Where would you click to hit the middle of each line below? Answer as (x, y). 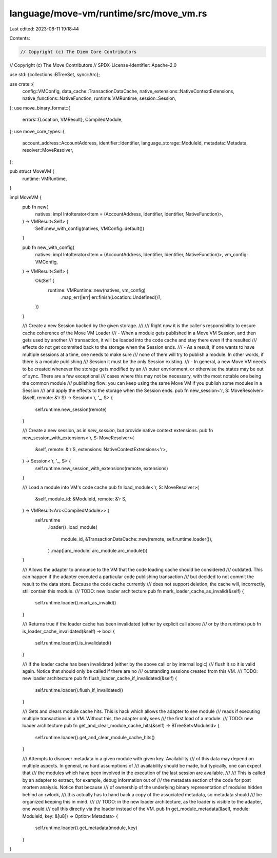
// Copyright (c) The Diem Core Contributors (78, 52)
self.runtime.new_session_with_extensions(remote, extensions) (102, 468)
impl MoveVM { (26, 198)
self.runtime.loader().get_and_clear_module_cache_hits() (95, 737)
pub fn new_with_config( (48, 247)
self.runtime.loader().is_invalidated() (73, 642)
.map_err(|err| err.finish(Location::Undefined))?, (111, 297)
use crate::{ (22, 84)
